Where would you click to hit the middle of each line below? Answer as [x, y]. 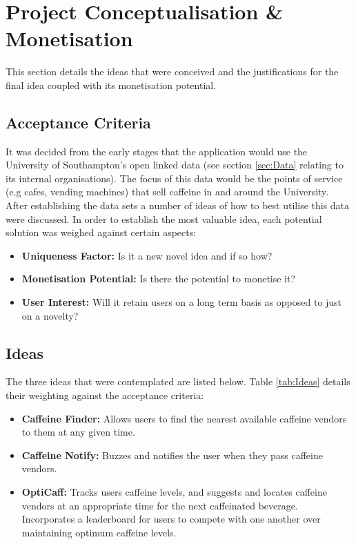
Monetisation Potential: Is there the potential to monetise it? [159, 279]
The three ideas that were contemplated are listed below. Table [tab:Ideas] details [178, 381]
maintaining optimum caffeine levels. [99, 532]
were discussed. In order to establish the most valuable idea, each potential [164, 218]
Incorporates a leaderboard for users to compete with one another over [171, 519]
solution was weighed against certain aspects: [101, 232]
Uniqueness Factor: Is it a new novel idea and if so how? [147, 255]
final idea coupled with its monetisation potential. [111, 85]
